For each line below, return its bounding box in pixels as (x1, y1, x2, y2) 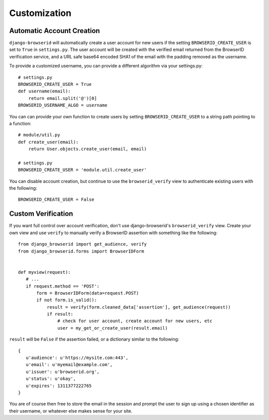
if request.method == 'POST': (25, 283, 100, 289)
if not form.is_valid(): (36, 297, 97, 303)
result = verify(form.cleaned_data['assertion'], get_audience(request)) (46, 304, 231, 310)
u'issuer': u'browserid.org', (25, 369, 100, 375)
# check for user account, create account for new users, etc (57, 318, 213, 324)
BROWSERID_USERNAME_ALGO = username (18, 102, 108, 108)
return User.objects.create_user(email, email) (28, 146, 147, 152)
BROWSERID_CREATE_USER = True (18, 81, 92, 87)
